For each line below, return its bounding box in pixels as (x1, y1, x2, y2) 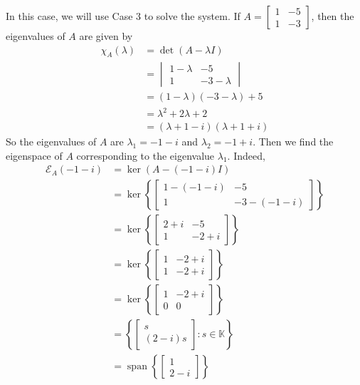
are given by (79, 29, 133, 43)
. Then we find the (253, 134, 334, 149)
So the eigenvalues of (6, 134, 97, 149)
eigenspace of (6, 148, 63, 163)
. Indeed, (227, 148, 265, 163)
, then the (311, 9, 354, 23)
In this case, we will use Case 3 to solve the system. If (6, 9, 240, 23)
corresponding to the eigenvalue (76, 148, 215, 163)
